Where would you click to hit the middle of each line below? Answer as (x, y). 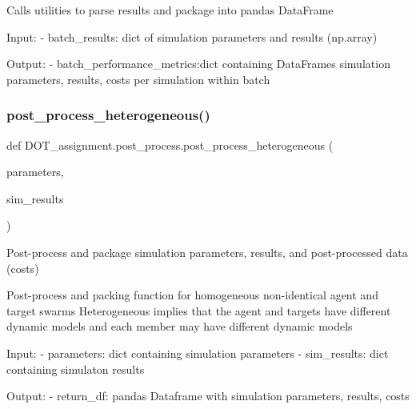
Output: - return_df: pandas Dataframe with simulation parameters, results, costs (208, 396)
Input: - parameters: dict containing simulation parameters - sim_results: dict (198, 353)
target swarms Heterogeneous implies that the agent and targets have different (199, 310)
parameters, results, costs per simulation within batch (138, 79)
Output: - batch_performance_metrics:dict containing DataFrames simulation (198, 64)
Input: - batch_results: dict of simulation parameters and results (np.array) (192, 36)
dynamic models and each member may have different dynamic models (180, 326)
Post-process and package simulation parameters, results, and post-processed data (207, 252)
